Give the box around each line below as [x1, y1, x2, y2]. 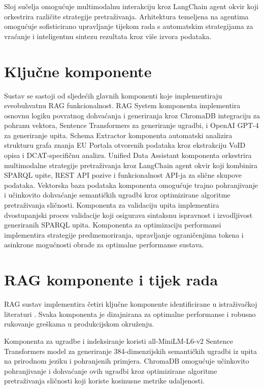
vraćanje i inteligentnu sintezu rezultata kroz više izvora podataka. [4, 30, 212, 41]
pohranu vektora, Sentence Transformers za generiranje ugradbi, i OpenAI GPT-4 [4, 120, 259, 131]
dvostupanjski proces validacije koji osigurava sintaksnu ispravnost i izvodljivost [4, 209, 253, 220]
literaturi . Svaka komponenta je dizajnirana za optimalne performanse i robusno [4, 308, 256, 319]
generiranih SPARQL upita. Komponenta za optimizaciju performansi [4, 219, 221, 230]
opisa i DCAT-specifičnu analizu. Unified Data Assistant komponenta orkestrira [4, 150, 252, 160]
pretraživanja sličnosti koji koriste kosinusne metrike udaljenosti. [4, 375, 205, 386]
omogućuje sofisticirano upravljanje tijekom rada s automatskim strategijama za [4, 21, 253, 31]
